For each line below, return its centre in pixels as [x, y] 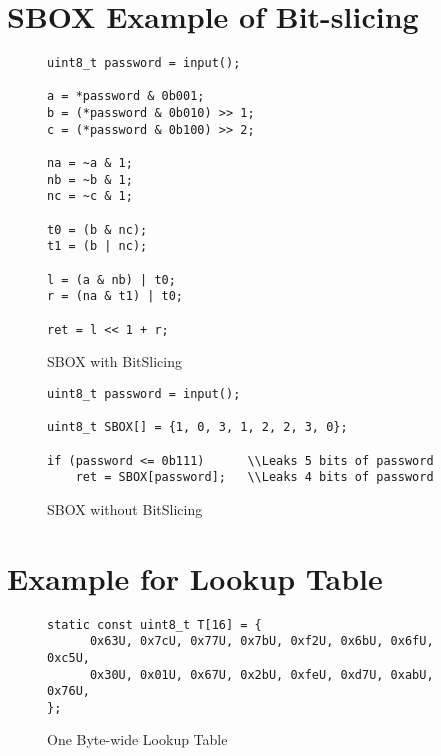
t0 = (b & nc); [97, 229]
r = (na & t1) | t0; [115, 296]
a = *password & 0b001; [126, 96]
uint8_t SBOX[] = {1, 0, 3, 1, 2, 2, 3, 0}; [197, 427]
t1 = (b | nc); [97, 246]
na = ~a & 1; [90, 163]
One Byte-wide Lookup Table [137, 739]
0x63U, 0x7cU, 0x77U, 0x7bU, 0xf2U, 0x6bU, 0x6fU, [261, 641]
